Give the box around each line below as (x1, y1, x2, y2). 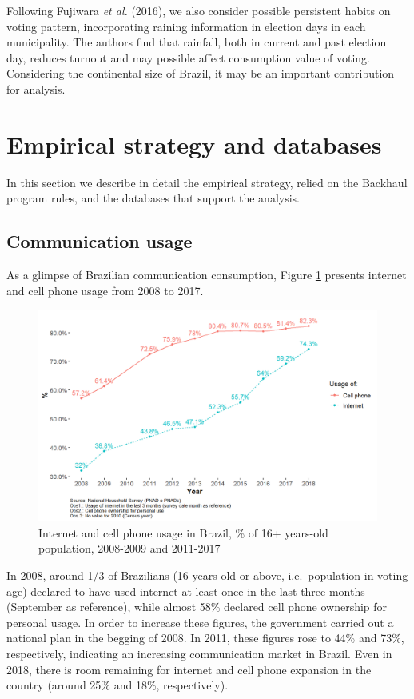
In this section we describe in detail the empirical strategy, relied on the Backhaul (6, 174, 408, 190)
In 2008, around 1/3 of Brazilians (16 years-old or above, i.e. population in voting (6, 567, 408, 584)
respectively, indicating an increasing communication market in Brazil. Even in (6, 645, 392, 662)
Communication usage (6, 229, 193, 254)
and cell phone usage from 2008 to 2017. (6, 282, 204, 298)
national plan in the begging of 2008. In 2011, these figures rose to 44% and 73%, (6, 629, 404, 646)
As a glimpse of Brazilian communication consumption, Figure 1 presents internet (6, 266, 407, 283)
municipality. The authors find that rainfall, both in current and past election (6, 34, 387, 50)
